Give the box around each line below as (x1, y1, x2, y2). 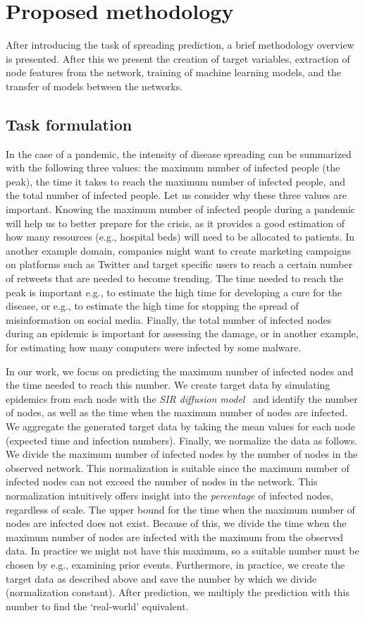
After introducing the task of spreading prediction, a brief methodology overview (6, 37, 354, 52)
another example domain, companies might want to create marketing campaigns (6, 243, 352, 257)
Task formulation (6, 113, 132, 135)
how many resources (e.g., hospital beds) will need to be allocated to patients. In (6, 229, 355, 244)
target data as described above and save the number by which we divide (6, 571, 317, 586)
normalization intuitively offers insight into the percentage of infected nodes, (6, 487, 334, 502)
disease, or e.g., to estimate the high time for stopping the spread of (6, 298, 299, 313)
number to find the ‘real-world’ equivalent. (6, 598, 189, 613)
